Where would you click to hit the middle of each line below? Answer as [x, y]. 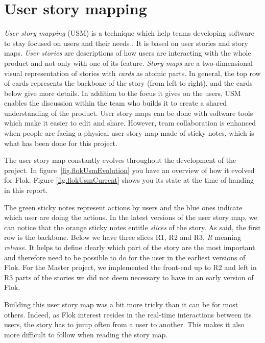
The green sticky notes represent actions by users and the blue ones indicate [123, 207]
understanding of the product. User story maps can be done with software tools [129, 113]
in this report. [26, 190]
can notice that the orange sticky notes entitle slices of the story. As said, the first [132, 227]
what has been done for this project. [61, 143]
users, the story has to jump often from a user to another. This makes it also [124, 324]
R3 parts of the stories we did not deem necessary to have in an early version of [129, 277]
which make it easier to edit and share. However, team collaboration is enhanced [130, 123]
